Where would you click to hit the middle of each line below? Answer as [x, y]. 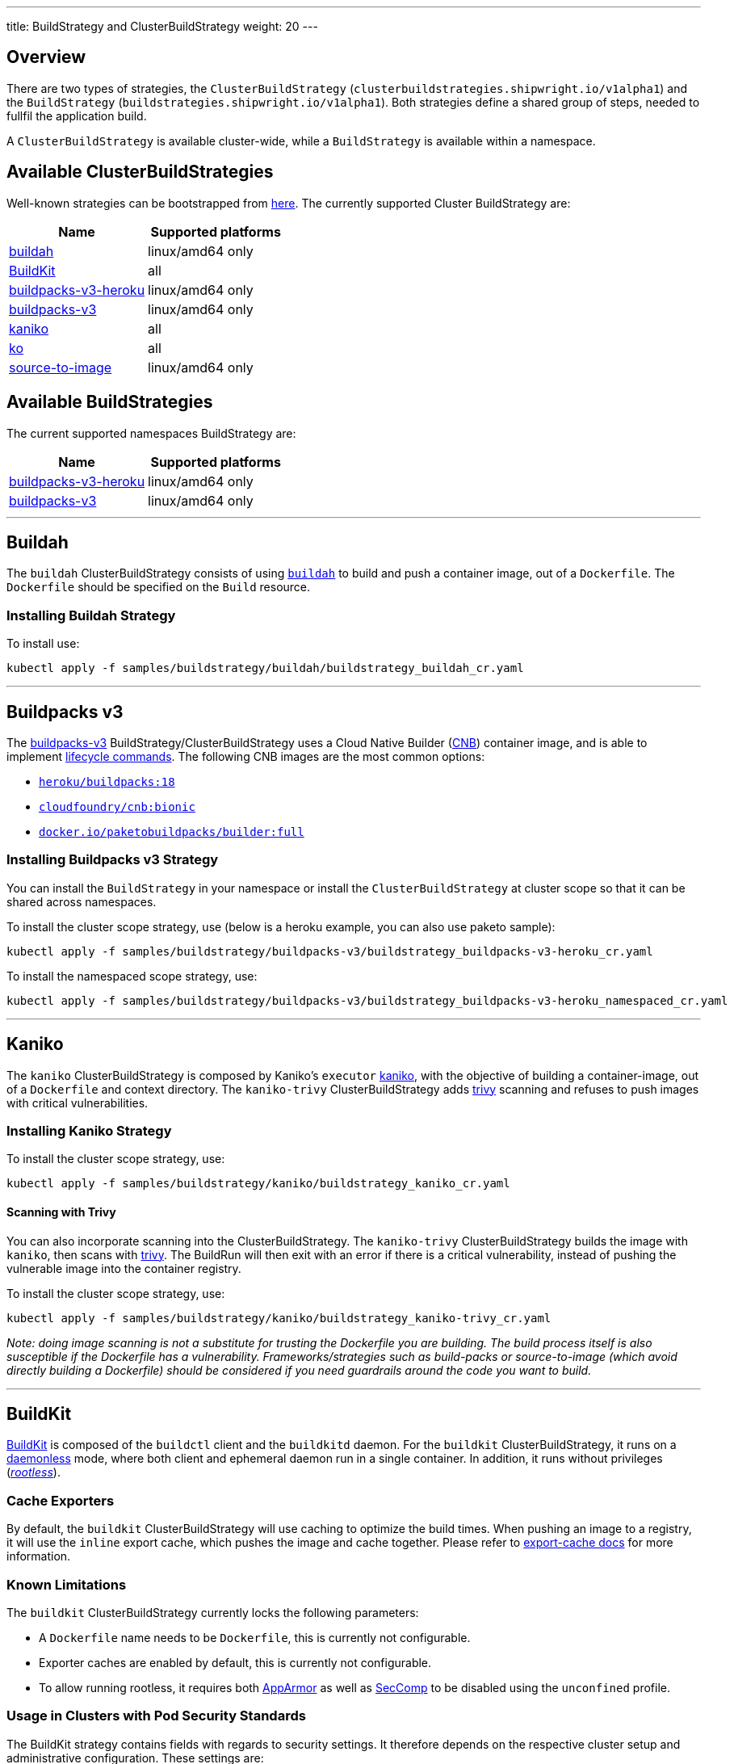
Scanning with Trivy [61, 1212]
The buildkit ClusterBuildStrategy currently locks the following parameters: [213, 1612]
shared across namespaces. [82, 901]
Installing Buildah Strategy [91, 615]
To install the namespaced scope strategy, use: [132, 976]
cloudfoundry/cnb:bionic [117, 806]
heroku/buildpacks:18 [107, 781]
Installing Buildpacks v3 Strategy [113, 860]
